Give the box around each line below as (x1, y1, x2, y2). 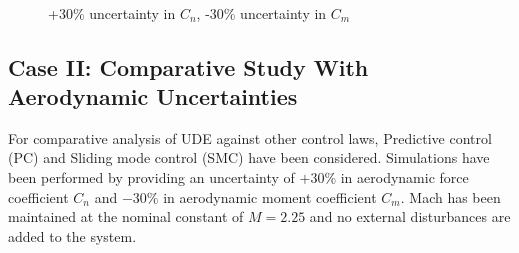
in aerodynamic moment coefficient (163, 186, 377, 207)
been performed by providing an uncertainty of (8, 166, 295, 187)
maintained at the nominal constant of (8, 206, 244, 227)
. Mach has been (400, 186, 501, 207)
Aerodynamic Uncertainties (8, 80, 298, 111)
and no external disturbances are (309, 206, 511, 227)
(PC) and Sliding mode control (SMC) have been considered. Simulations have (8, 147, 490, 168)
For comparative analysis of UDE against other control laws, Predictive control (8, 127, 492, 148)
